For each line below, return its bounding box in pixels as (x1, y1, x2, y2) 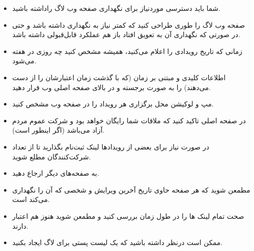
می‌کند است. (12, 194, 50, 204)
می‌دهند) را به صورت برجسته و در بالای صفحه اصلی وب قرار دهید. (12, 82, 211, 92)
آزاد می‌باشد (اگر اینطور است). (12, 125, 105, 135)
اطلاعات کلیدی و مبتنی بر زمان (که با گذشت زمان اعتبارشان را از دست (12, 72, 226, 82)
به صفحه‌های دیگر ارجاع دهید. (12, 168, 99, 178)
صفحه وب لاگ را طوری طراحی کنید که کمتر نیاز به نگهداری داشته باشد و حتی (12, 19, 245, 30)
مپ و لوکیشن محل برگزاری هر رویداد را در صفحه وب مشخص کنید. (12, 99, 214, 109)
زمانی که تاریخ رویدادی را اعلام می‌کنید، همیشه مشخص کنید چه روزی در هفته (12, 46, 243, 56)
